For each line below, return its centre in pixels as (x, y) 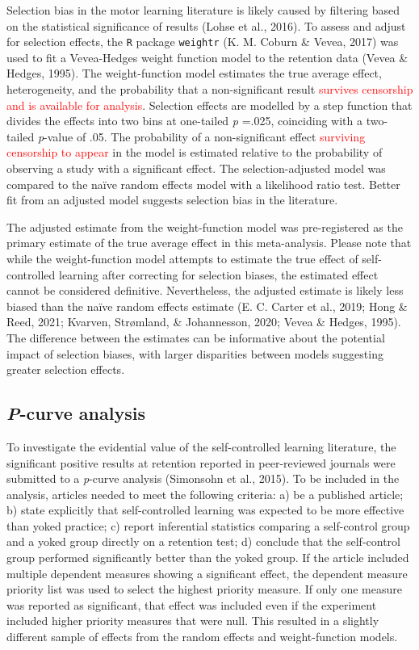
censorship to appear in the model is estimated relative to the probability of (195, 152)
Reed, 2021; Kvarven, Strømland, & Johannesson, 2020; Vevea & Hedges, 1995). (204, 322)
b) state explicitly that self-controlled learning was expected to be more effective (205, 510)
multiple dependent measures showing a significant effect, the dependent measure (207, 573)
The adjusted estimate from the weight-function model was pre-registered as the (205, 226)
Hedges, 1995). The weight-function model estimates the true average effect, (194, 73)
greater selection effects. (66, 369)
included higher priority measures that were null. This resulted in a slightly (193, 621)
